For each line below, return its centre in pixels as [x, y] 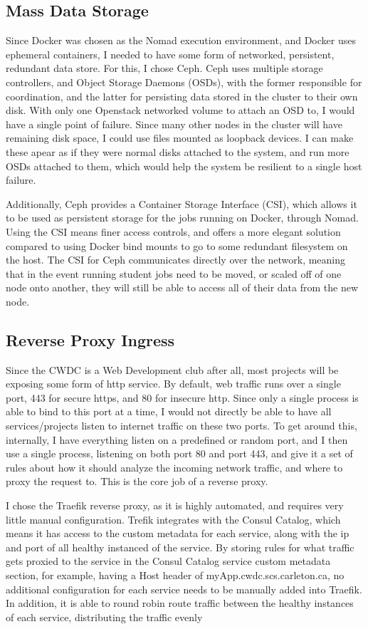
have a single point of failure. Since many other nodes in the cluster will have [174, 124]
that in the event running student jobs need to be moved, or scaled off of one [174, 273]
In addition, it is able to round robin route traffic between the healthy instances [180, 603]
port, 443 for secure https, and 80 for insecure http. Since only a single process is [182, 397]
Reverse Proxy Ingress [90, 339]
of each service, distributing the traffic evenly [104, 617]
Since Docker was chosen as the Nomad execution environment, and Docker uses [181, 40]
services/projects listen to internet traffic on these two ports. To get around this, [182, 426]
